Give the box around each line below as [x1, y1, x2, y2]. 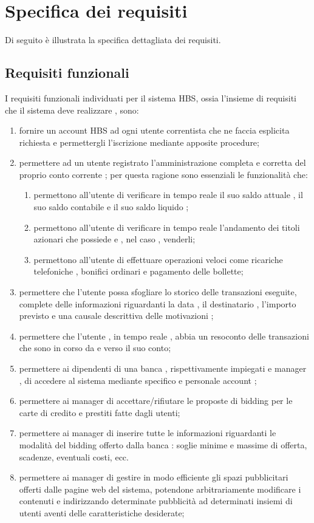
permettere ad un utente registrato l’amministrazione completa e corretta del [19, 156, 306, 169]
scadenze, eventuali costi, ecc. [19, 450, 129, 463]
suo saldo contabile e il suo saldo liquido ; [33, 200, 189, 213]
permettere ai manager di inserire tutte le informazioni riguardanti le [19, 426, 276, 439]
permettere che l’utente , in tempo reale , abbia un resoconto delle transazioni [19, 329, 309, 342]
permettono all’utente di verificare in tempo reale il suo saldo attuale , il [33, 188, 303, 201]
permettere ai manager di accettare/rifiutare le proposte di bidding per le [19, 394, 293, 407]
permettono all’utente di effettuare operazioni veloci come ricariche [33, 253, 283, 265]
